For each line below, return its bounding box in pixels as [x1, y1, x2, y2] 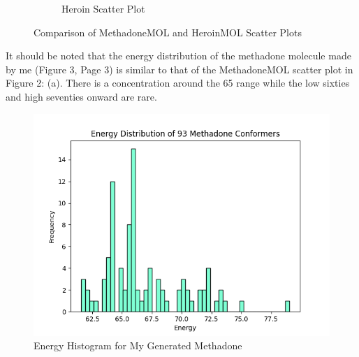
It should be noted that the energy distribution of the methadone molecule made [6, 48, 351, 63]
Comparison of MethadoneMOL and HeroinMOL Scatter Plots [34, 24, 302, 39]
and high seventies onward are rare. [6, 89, 157, 103]
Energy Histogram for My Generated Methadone [34, 338, 242, 353]
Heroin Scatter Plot [61, 1, 145, 15]
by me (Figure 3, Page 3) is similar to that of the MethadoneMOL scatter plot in [6, 61, 353, 76]
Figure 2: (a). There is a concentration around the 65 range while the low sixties [6, 75, 350, 90]
